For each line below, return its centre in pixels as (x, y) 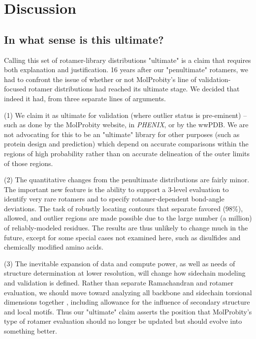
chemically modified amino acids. (54, 247)
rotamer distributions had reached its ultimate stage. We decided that (134, 89)
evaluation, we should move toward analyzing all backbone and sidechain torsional (128, 292)
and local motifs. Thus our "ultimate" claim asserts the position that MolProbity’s (128, 311)
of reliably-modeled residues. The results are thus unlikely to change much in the (126, 228)
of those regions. (29, 163)
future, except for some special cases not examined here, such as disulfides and (122, 237)
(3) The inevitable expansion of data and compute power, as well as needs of (120, 263)
